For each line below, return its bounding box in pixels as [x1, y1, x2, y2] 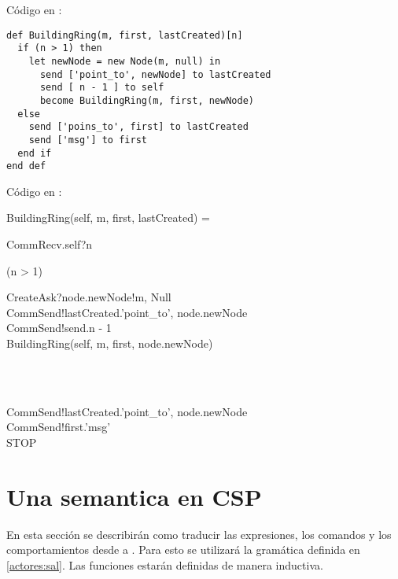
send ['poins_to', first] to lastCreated [28, 121, 249, 133]
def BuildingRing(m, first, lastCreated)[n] [6, 29, 243, 41]
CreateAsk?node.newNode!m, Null [6, 289, 171, 305]
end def [6, 160, 46, 172]
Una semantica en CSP [6, 480, 262, 512]
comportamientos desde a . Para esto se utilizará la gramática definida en [6, 541, 360, 558]
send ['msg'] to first [28, 134, 147, 146]
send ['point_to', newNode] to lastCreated [39, 68, 271, 80]
